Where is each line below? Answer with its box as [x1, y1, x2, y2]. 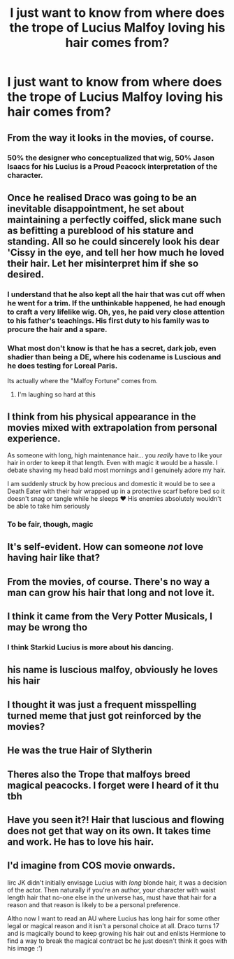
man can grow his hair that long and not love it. [7, 586, 215, 598]
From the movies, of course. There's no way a [7, 576, 210, 588]
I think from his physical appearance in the [7, 410, 196, 422]
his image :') [7, 944, 43, 952]
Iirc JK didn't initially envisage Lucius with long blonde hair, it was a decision [7, 878, 227, 887]
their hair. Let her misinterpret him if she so [7, 257, 199, 269]
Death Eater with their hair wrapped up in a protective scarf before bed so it [7, 487, 225, 495]
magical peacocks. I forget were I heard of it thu [7, 779, 219, 791]
